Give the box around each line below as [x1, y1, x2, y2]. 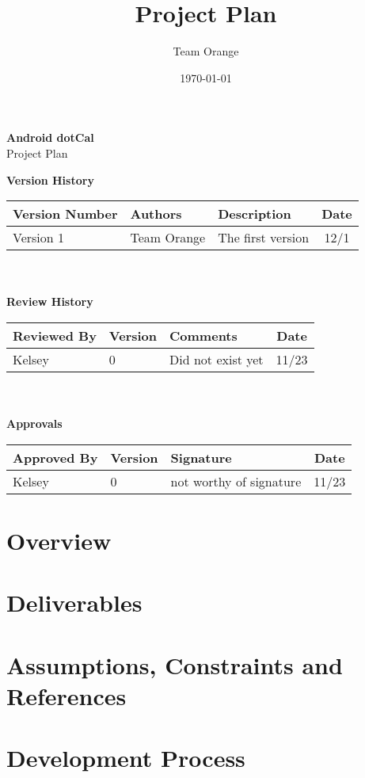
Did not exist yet [169, 349, 264, 368]
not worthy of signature [170, 471, 302, 490]
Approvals [6, 415, 63, 432]
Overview [6, 524, 112, 556]
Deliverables [6, 586, 143, 619]
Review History [6, 293, 93, 310]
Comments [169, 326, 238, 345]
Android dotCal [6, 129, 94, 146]
